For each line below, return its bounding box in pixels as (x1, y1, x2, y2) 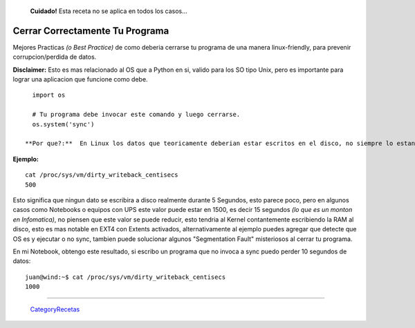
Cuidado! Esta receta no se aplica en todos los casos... (30, 7, 188, 15)
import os (32, 91, 66, 99)
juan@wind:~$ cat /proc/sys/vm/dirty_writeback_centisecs (25, 273, 226, 281)
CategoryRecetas (30, 305, 80, 313)
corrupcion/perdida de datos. (12, 52, 97, 61)
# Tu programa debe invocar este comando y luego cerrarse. (32, 110, 241, 119)
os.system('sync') (32, 120, 95, 128)
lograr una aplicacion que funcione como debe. (12, 75, 148, 84)
